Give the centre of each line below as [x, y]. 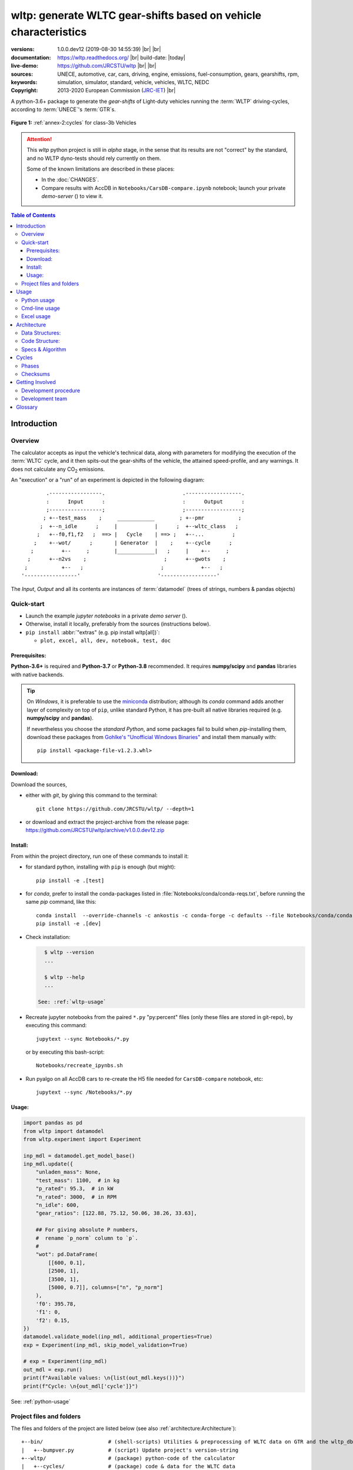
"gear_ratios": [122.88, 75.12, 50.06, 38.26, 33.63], [116, 1213]
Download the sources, [39, 784]
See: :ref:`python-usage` [41, 1401]
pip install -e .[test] [70, 880]
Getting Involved [36, 382]
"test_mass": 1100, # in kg [78, 1180]
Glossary [27, 407]
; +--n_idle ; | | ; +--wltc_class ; [139, 526]
